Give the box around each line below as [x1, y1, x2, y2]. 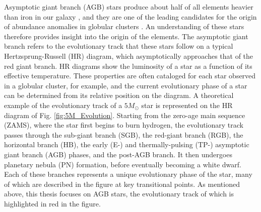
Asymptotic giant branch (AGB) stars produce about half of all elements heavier [4, 2, 253, 12]
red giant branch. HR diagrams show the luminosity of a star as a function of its [4, 60, 252, 71]
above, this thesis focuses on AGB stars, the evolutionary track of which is [4, 188, 234, 199]
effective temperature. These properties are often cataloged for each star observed [4, 70, 256, 81]
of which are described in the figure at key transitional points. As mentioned [4, 178, 240, 189]
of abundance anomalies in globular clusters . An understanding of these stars [4, 21, 244, 32]
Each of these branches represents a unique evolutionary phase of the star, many [4, 169, 252, 179]
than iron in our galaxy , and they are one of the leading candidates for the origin [4, 11, 257, 22]
